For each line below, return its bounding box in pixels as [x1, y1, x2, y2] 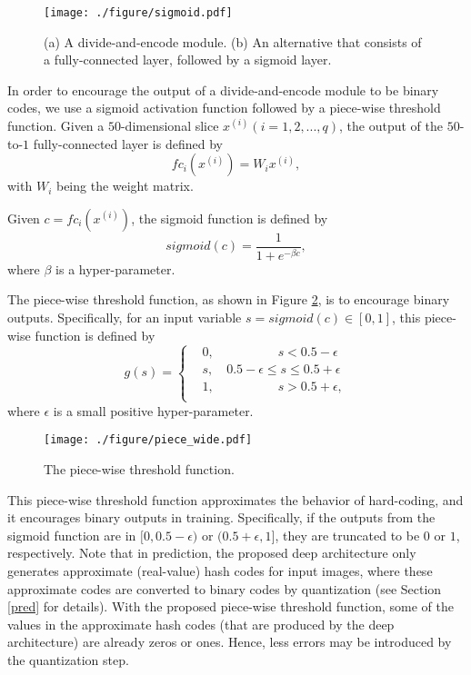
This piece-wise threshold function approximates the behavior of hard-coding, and [7, 490, 464, 509]
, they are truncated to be [275, 525, 420, 544]
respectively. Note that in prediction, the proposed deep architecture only [7, 543, 416, 562]
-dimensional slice [120, 116, 219, 135]
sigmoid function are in [7, 525, 136, 544]
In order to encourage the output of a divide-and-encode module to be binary [7, 80, 439, 99]
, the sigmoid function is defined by [131, 208, 328, 227]
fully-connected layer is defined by [33, 134, 223, 153]
